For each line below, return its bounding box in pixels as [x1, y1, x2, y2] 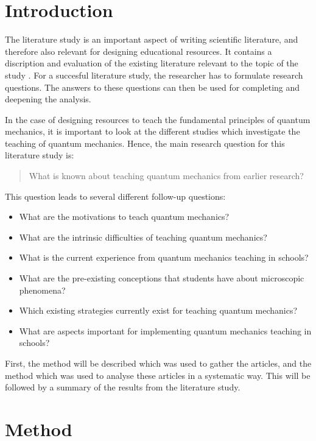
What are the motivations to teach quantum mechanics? [19, 210, 230, 223]
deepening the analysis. [5, 93, 91, 105]
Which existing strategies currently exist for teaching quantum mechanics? [19, 304, 298, 317]
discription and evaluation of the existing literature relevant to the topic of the [5, 57, 298, 69]
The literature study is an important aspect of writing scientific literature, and [5, 33, 298, 46]
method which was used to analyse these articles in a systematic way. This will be [5, 369, 311, 381]
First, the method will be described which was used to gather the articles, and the [5, 357, 312, 369]
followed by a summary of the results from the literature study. [5, 381, 241, 393]
